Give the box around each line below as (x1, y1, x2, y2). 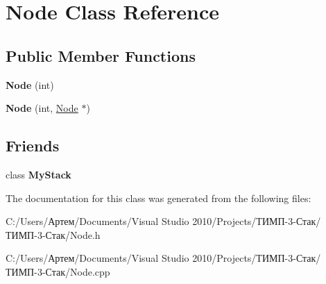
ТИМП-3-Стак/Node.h (6, 227, 101, 242)
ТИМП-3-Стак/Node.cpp (6, 264, 110, 278)
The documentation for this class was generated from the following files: (6, 190, 311, 205)
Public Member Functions (6, 44, 196, 66)
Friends (6, 135, 60, 156)
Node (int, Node (6, 101, 78, 115)
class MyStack (6, 167, 71, 181)
